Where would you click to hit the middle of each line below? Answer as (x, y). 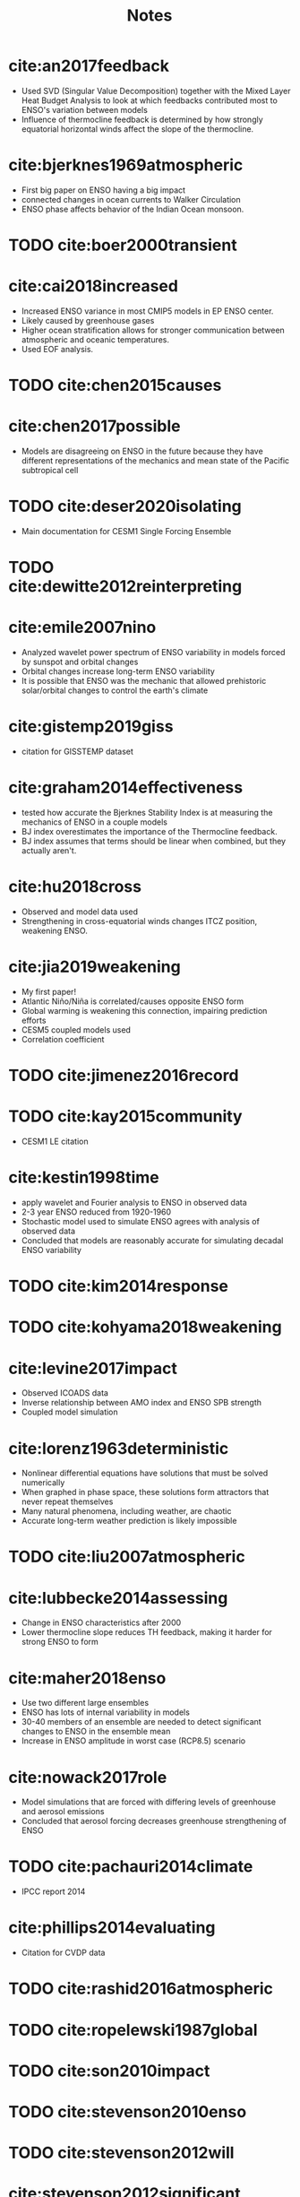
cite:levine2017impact (93, 1368)
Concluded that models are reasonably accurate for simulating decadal (152, 1241)
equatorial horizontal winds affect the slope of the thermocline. (137, 129)
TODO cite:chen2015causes (115, 385)
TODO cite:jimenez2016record (124, 1076)
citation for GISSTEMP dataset (77, 752)
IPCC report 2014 (53, 1891)
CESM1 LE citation (55, 1142)
